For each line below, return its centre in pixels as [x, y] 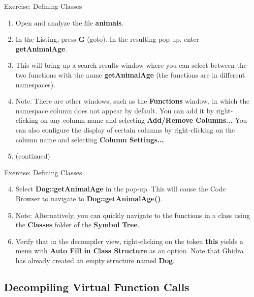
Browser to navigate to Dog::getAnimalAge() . [89, 198]
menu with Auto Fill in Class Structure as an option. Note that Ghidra [129, 251]
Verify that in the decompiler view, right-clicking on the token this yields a [129, 241]
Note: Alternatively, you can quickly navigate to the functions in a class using [133, 215]
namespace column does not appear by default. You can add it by [115, 110]
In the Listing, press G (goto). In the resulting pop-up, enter [107, 39]
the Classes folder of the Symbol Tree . [78, 225]
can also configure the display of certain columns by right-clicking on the [125, 129]
